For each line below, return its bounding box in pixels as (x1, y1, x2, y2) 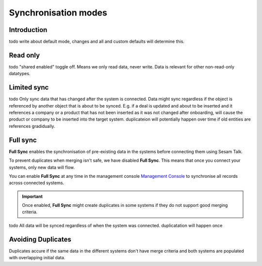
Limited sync (9, 83, 49, 92)
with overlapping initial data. (9, 255, 65, 261)
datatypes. (9, 71, 31, 77)
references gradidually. (9, 123, 55, 129)
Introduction (9, 26, 48, 34)
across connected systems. (9, 180, 65, 186)
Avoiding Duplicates (9, 235, 71, 243)
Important (22, 193, 43, 199)
